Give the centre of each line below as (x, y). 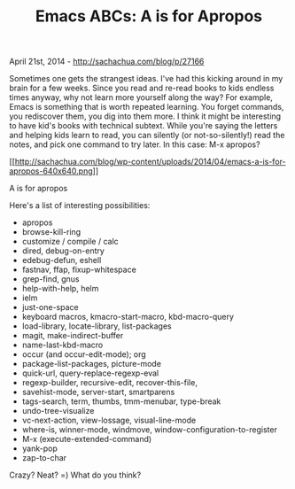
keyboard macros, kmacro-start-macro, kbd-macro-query (128, 317)
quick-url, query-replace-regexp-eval (90, 373)
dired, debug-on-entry (63, 251)
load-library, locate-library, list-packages (97, 326)
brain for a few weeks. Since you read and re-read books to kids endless (142, 88)
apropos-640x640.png (51, 171)
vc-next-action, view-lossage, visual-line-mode (109, 420)
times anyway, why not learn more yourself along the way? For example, (141, 97)
